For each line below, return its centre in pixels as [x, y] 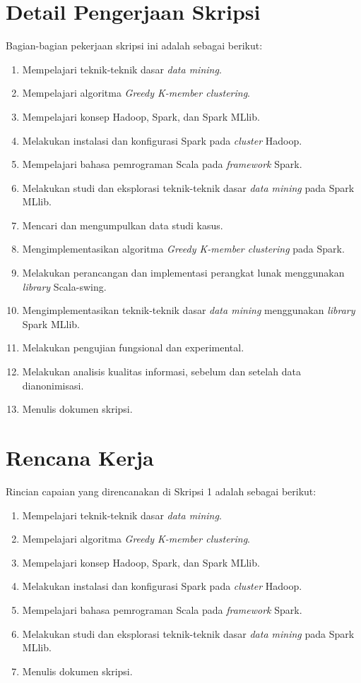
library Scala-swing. [64, 286]
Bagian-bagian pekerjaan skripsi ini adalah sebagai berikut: [134, 46]
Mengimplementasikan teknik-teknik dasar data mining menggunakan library [189, 310]
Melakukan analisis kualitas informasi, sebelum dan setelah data [161, 371]
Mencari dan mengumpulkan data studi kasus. [123, 225]
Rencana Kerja [80, 457]
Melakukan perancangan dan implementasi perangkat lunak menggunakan [183, 273]
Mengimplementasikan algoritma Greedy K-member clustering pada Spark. [183, 249]
